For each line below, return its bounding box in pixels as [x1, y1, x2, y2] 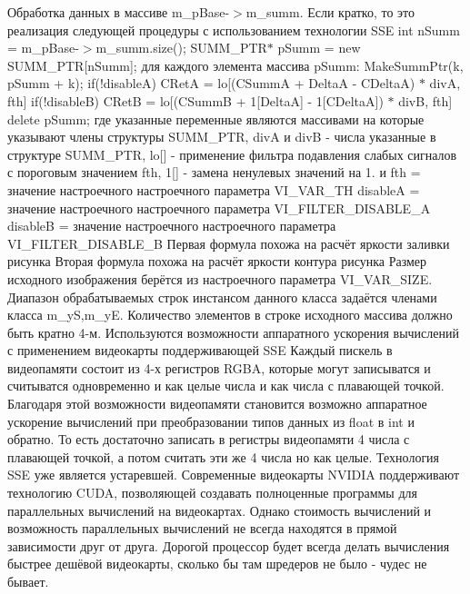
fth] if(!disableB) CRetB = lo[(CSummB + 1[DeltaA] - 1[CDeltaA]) [7, 91, 384, 110]
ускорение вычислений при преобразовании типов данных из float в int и [7, 411, 415, 431]
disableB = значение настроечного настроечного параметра [7, 216, 336, 235]
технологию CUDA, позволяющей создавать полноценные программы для [7, 483, 417, 502]
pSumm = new [277, 38, 361, 57]
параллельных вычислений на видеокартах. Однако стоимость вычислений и [7, 500, 432, 520]
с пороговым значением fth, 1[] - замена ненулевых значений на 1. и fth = [7, 163, 421, 182]
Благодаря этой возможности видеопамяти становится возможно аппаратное [7, 394, 427, 413]
